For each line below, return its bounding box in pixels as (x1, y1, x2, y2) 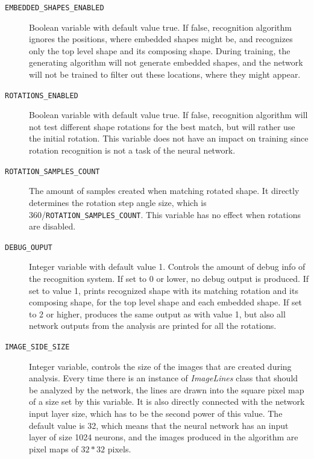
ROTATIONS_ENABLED (5, 91, 78, 100)
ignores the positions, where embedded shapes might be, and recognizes (29, 33, 293, 45)
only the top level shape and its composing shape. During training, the (29, 44, 290, 57)
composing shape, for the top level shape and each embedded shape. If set (29, 296, 303, 308)
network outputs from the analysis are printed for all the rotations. (29, 319, 277, 332)
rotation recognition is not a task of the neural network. (29, 144, 236, 157)
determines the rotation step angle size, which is (29, 196, 207, 208)
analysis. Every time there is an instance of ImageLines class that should (29, 372, 298, 384)
